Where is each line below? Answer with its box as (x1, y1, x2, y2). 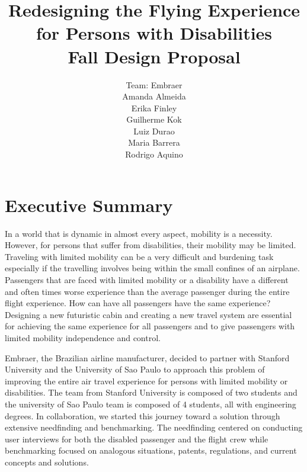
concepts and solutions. (5, 455, 89, 468)
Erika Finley (131, 101, 177, 114)
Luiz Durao (133, 124, 175, 137)
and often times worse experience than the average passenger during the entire (5, 285, 290, 297)
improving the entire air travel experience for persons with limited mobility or (5, 374, 288, 387)
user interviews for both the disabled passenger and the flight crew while (5, 432, 268, 445)
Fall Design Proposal (68, 44, 241, 68)
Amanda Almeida (122, 90, 186, 102)
